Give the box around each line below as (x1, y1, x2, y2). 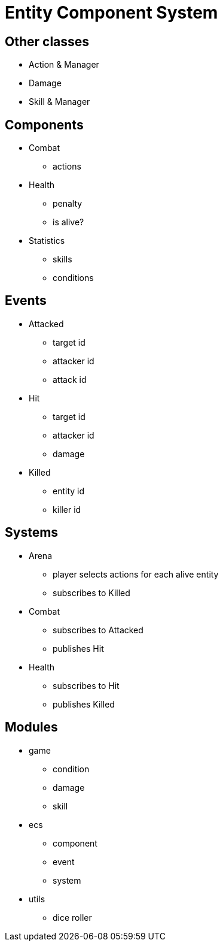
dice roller (53, 912, 92, 923)
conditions (53, 273, 94, 283)
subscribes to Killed (53, 587, 130, 598)
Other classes (5, 34, 90, 49)
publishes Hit (53, 643, 104, 654)
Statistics (29, 235, 65, 246)
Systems (5, 525, 59, 540)
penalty (53, 198, 83, 209)
